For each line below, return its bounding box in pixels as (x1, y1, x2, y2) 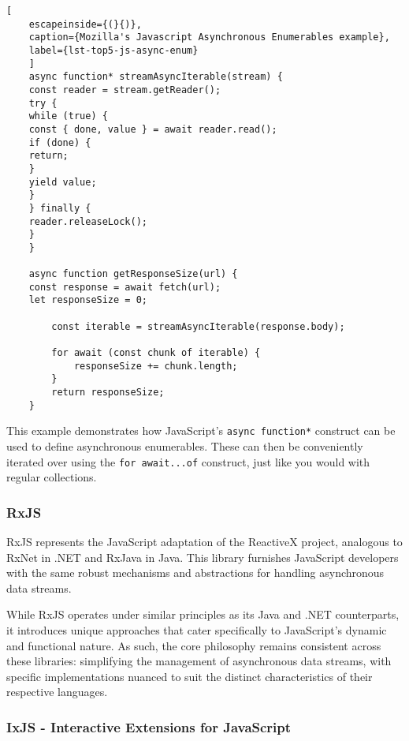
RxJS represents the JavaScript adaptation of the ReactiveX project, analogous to (6, 533, 403, 550)
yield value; (28, 176, 97, 188)
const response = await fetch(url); (28, 281, 221, 293)
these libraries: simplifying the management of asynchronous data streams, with (6, 653, 392, 669)
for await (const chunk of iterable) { (51, 347, 261, 359)
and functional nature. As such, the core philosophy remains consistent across (6, 637, 381, 653)
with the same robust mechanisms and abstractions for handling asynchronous (6, 564, 385, 581)
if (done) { (28, 137, 91, 148)
